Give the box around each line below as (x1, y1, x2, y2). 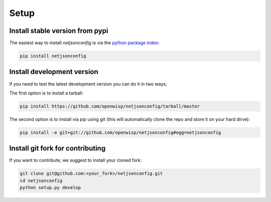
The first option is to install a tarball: (9, 90, 84, 96)
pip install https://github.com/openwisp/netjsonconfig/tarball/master (20, 103, 200, 109)
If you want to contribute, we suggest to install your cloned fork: (9, 157, 142, 163)
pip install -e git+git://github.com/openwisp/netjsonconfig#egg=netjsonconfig (20, 129, 221, 135)
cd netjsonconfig (20, 177, 63, 183)
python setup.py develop (20, 185, 81, 190)
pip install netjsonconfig (20, 53, 86, 59)
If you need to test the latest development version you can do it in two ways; (9, 80, 168, 87)
